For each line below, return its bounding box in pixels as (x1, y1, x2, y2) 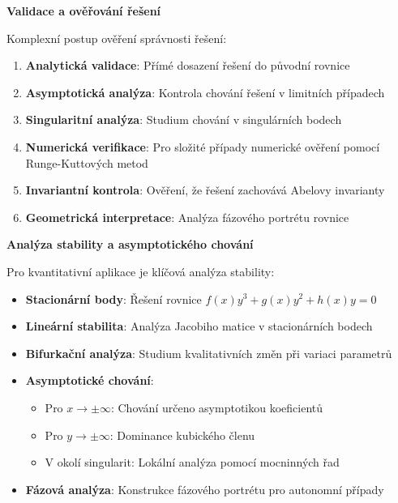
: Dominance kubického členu (109, 426, 255, 443)
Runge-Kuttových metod (25, 154, 148, 171)
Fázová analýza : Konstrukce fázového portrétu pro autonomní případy (25, 480, 384, 497)
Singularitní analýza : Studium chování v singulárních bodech (25, 111, 342, 128)
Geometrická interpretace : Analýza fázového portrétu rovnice (25, 208, 349, 225)
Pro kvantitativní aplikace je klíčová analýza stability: (6, 262, 275, 279)
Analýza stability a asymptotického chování (6, 236, 254, 253)
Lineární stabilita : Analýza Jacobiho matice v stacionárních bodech (25, 318, 373, 335)
